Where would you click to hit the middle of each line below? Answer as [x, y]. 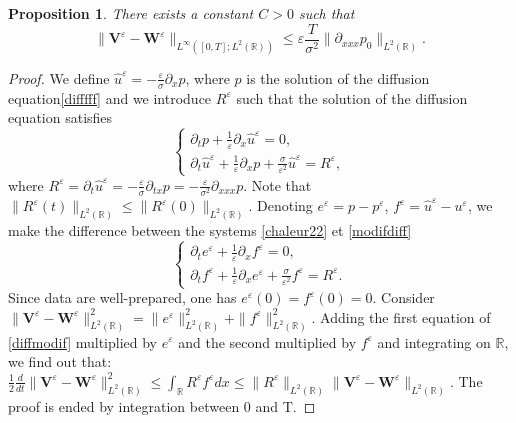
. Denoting [280, 205]
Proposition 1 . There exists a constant [131, 13]
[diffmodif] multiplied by [82, 341]
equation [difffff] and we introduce [110, 97]
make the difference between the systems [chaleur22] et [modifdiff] [210, 229]
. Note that [277, 184]
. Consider [403, 297]
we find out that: [60, 361]
